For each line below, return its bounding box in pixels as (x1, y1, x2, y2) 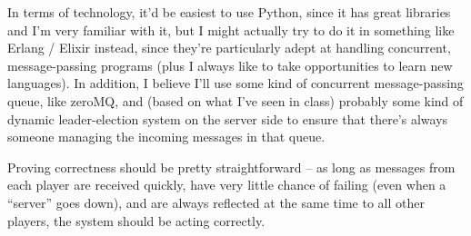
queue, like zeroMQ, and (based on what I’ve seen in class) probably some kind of (7, 91, 464, 110)
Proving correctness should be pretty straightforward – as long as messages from (7, 157, 456, 176)
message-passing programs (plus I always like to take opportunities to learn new (7, 55, 453, 74)
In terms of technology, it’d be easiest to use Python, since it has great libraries (7, 3, 451, 21)
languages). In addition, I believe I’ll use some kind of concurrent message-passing (7, 74, 464, 93)
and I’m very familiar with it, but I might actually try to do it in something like (7, 20, 455, 39)
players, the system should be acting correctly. (7, 211, 266, 230)
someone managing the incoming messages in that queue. (7, 127, 326, 146)
